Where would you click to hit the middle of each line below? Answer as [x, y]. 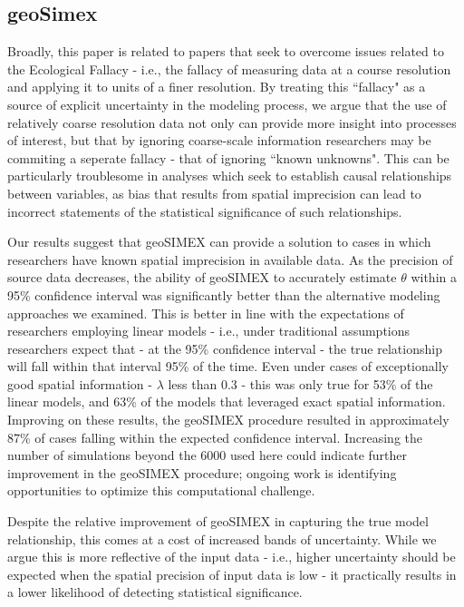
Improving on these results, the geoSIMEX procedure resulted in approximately [228, 420]
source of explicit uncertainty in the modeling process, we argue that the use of [227, 104]
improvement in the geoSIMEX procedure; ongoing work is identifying [202, 472]
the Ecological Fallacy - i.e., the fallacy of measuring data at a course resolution [229, 69]
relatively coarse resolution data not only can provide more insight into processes [232, 122]
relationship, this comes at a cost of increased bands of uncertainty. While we [222, 538]
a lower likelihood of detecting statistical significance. [155, 592]
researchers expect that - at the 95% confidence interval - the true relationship [225, 348]
